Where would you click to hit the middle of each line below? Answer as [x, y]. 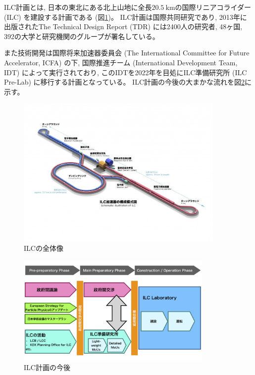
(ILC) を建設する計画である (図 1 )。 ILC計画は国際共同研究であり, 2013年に [126, 17]
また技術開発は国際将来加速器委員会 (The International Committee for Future [127, 53]
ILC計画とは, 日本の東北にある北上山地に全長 [78, 7]
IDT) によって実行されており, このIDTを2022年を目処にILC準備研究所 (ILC [126, 72]
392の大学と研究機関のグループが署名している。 [82, 36]
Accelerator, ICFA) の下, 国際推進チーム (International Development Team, [121, 62]
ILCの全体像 [44, 248]
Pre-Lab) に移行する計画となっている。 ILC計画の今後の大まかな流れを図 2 [124, 82]
